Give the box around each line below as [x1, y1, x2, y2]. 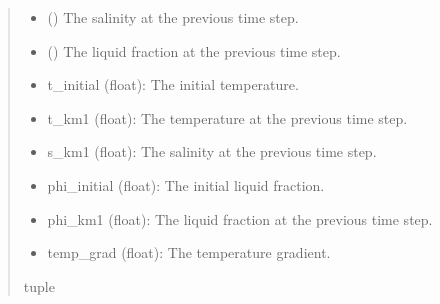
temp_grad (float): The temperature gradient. [47, 242, 331, 263]
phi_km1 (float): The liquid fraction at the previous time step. [47, 208, 433, 229]
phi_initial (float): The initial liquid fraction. [47, 174, 325, 195]
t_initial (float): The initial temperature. [47, 74, 299, 95]
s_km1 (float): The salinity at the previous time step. [47, 141, 377, 162]
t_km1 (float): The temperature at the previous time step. [47, 107, 408, 128]
